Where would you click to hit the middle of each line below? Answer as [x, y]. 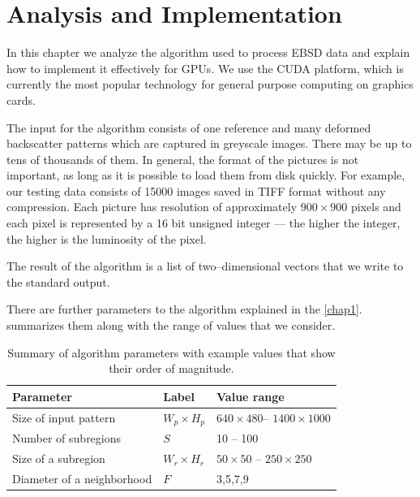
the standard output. [58, 281]
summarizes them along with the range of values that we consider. [171, 325]
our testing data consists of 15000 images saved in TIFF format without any [196, 190]
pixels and [376, 207]
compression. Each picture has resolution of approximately [152, 207]
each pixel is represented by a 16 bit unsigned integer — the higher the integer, [204, 223]
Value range [251, 396]
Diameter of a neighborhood [82, 479]
